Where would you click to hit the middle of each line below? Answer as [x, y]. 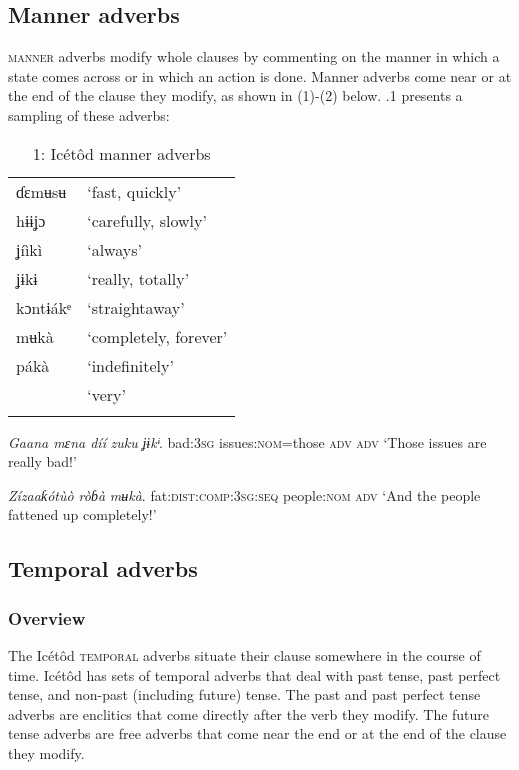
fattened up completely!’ [82, 514]
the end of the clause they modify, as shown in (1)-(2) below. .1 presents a [235, 95]
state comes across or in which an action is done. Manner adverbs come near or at [260, 75]
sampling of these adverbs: [89, 114]
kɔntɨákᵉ [44, 307]
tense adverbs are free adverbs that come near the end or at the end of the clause [257, 733]
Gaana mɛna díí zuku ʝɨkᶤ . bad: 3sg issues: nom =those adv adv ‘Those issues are [247, 441]
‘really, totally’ [138, 278]
